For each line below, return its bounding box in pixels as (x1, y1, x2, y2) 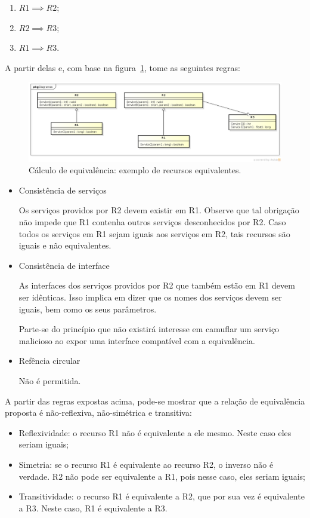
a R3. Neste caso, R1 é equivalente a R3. (18, 501, 168, 514)
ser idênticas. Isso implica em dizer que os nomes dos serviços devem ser (18, 291, 282, 304)
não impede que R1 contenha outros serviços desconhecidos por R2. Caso (18, 216, 286, 228)
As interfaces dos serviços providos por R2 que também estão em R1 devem (18, 279, 295, 292)
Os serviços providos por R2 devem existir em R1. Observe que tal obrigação (18, 204, 299, 216)
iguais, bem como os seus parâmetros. (18, 302, 157, 315)
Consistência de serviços (18, 183, 107, 196)
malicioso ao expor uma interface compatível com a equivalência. (18, 334, 255, 347)
